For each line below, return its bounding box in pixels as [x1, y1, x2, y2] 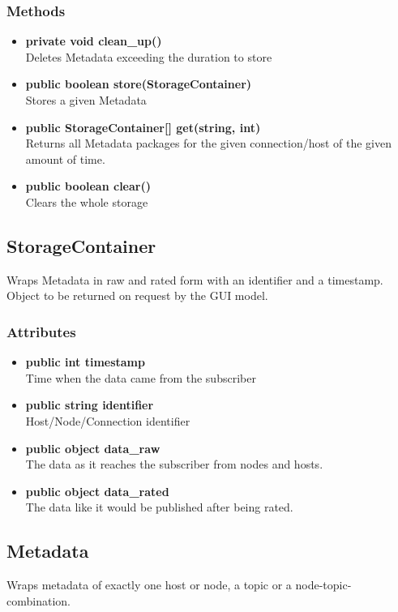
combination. [6, 592, 71, 609]
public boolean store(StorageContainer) [25, 75, 252, 92]
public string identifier [25, 396, 154, 413]
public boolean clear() [25, 178, 151, 195]
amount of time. [25, 150, 105, 167]
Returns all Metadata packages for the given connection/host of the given [25, 135, 392, 152]
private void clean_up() [25, 32, 162, 49]
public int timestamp [25, 353, 145, 370]
